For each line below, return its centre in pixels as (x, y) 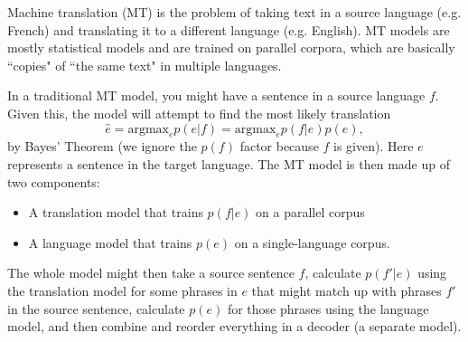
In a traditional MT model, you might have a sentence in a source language (216, 95)
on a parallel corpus (310, 212)
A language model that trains (110, 242)
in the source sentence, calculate (96, 308)
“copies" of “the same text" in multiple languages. (145, 65)
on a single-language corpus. (312, 242)
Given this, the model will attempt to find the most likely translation (199, 113)
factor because (279, 146)
